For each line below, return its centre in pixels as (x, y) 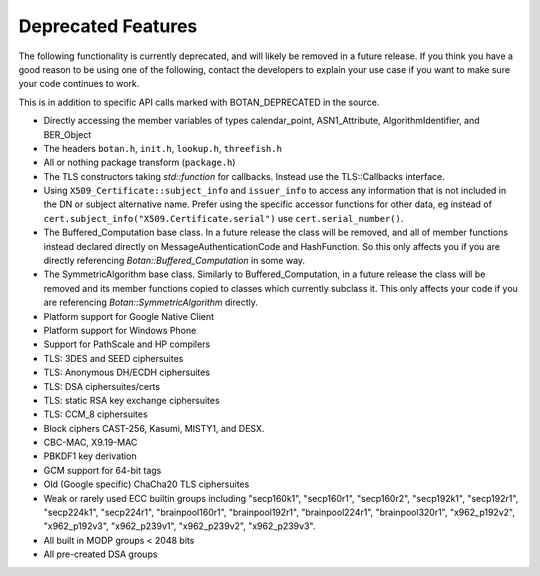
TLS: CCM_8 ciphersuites (96, 414)
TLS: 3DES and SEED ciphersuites (113, 358)
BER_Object (67, 134)
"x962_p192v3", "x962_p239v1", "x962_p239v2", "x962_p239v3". (179, 526)
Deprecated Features (108, 26)
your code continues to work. (79, 84)
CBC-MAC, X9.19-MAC (90, 442)
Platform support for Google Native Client (129, 316)
